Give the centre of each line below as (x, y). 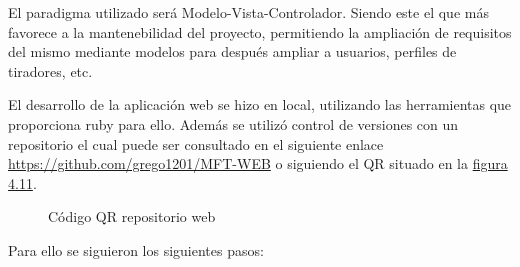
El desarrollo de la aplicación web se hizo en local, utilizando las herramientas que (260, 104)
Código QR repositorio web (132, 216)
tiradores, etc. (50, 70)
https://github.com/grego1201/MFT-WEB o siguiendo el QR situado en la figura (258, 163)
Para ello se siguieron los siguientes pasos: (136, 249)
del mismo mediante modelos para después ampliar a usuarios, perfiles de (232, 51)
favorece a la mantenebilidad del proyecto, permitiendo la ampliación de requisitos (260, 31)
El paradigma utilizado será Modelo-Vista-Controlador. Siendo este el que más (248, 12)
